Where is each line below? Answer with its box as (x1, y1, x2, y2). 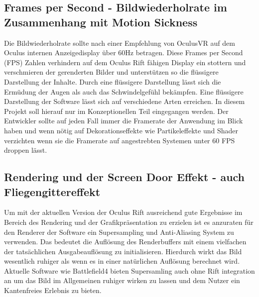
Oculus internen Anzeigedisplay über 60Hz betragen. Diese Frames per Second (4, 47, 243, 58)
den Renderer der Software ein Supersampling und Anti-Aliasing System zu (4, 226, 234, 237)
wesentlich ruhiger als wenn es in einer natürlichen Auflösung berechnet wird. (4, 256, 240, 266)
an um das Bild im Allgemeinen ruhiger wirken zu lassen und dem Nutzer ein (4, 275, 240, 286)
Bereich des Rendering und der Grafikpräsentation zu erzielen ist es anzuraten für (4, 216, 254, 227)
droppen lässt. (4, 145, 47, 155)
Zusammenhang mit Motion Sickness (4, 14, 198, 29)
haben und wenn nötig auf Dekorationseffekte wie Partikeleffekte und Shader (4, 125, 238, 135)
